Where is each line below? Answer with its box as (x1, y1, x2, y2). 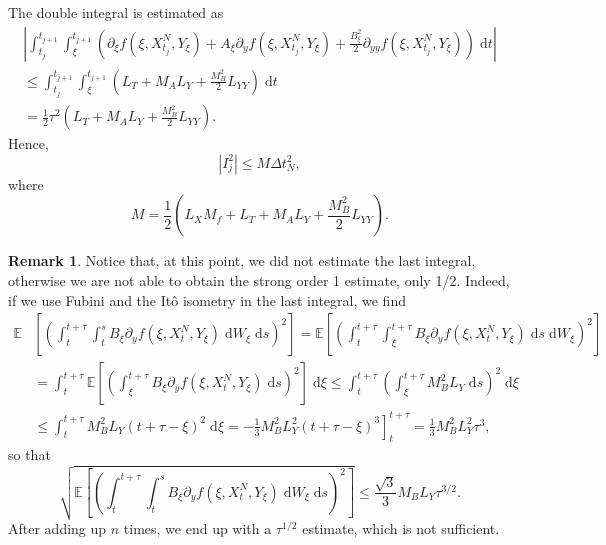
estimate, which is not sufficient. (302, 517, 500, 538)
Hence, (8, 133, 49, 154)
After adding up (8, 517, 107, 538)
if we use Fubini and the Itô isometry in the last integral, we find (8, 289, 406, 310)
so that (8, 444, 51, 465)
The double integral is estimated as (8, 2, 224, 22)
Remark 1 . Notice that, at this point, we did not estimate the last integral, (8, 250, 476, 271)
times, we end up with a (123, 517, 272, 538)
